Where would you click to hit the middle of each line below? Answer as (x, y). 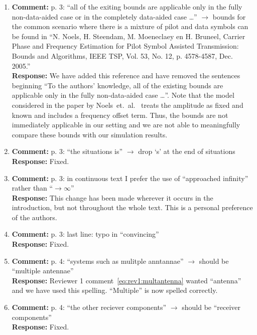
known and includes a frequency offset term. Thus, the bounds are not (120, 115)
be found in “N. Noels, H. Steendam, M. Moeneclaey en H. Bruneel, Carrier (128, 36)
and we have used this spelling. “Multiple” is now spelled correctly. (115, 290)
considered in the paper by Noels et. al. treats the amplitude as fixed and (127, 105)
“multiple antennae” (43, 271)
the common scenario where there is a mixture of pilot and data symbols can (130, 26)
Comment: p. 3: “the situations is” (67, 151)
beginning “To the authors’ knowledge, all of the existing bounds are (117, 85)
